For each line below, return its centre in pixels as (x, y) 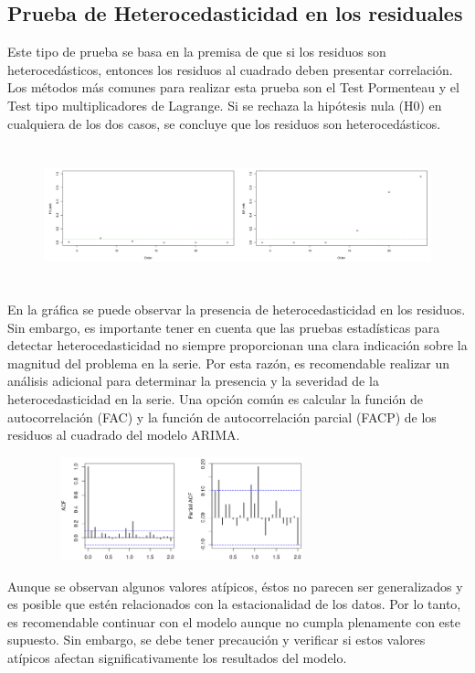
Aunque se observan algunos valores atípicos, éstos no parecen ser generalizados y (235, 586)
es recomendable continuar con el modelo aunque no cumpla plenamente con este (234, 621)
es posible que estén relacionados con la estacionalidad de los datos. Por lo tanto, (234, 604)
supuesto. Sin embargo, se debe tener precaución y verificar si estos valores (216, 640)
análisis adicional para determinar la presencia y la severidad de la (193, 381)
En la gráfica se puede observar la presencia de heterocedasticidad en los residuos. (237, 309)
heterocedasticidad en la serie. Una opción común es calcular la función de (215, 398)
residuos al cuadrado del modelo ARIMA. (124, 435)
